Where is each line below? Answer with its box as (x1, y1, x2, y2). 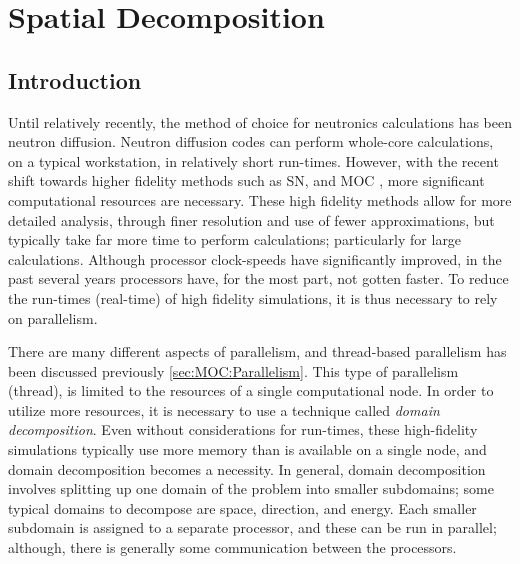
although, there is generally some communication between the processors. (8, 537, 457, 558)
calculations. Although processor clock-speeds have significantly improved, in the (8, 248, 502, 269)
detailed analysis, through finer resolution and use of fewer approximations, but (8, 209, 495, 230)
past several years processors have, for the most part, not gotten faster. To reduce (8, 268, 509, 289)
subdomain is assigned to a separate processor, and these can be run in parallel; (8, 517, 497, 538)
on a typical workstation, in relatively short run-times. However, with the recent (8, 150, 499, 171)
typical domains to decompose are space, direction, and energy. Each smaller (8, 497, 477, 518)
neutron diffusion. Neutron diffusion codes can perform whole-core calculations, (8, 131, 494, 152)
